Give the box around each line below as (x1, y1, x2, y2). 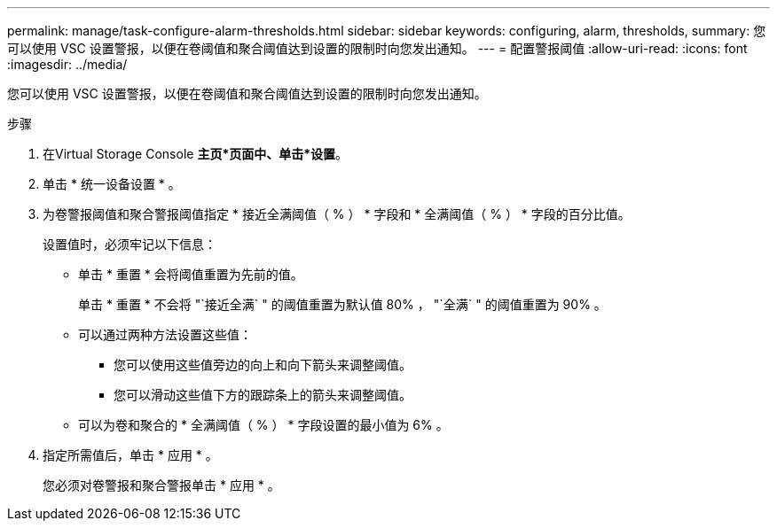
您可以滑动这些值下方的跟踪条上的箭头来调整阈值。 (114, 387, 412, 402)
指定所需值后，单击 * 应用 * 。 (43, 447, 218, 462)
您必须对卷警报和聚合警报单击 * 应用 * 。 (43, 478, 280, 493)
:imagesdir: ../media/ (7, 57, 128, 72)
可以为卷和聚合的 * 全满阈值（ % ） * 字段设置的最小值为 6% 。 (78, 417, 449, 432)
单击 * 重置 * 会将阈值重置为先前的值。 (78, 267, 303, 282)
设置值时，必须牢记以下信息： (43, 237, 216, 252)
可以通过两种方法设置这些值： (78, 327, 252, 342)
